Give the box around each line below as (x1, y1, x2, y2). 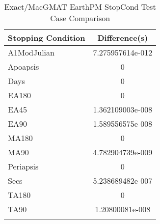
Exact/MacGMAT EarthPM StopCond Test (4, 1, 156, 12)
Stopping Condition (8, 32, 85, 43)
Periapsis (8, 161, 39, 172)
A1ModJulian (8, 47, 54, 58)
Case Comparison (50, 12, 110, 24)
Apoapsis (8, 61, 39, 72)
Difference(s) (97, 32, 148, 43)
